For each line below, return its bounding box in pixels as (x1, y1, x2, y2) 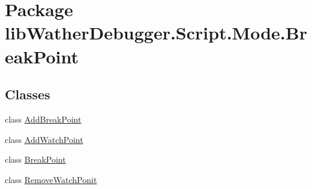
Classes (5, 85, 50, 103)
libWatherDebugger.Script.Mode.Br (5, 20, 307, 45)
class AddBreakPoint (5, 112, 82, 125)
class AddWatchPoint (5, 133, 83, 145)
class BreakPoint (5, 153, 66, 166)
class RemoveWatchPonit (5, 173, 97, 185)
